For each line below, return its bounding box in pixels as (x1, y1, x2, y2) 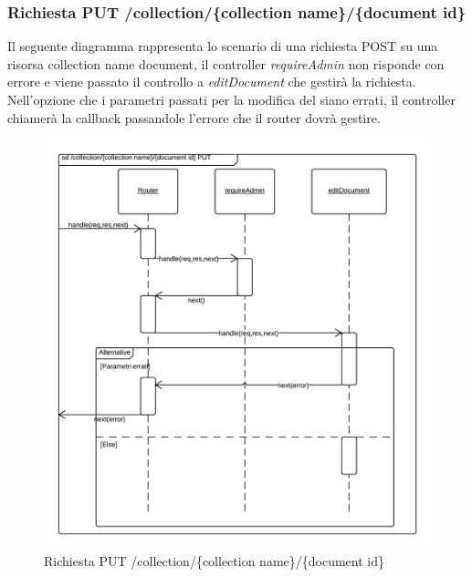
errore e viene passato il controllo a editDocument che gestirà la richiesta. (7, 72, 416, 91)
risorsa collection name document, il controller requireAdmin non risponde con (7, 54, 445, 73)
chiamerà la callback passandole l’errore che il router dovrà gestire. (7, 108, 381, 127)
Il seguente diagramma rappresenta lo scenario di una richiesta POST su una (7, 36, 438, 56)
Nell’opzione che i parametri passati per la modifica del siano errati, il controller (7, 90, 456, 108)
